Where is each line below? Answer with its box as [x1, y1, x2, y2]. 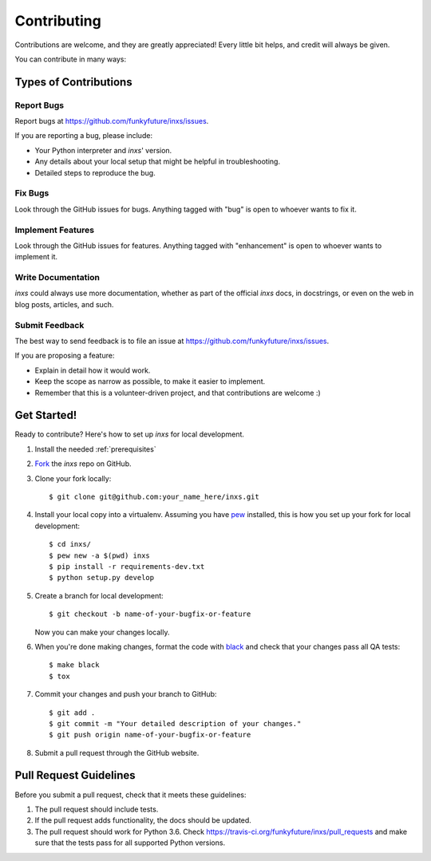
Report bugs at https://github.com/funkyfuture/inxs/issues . [14, 117, 209, 126]
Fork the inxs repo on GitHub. [34, 459, 132, 468]
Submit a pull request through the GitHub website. [34, 748, 200, 757]
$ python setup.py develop [49, 573, 155, 583]
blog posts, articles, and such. [14, 299, 114, 309]
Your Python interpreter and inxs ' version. [34, 145, 172, 155]
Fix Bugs [14, 188, 49, 199]
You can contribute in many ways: [14, 54, 127, 64]
